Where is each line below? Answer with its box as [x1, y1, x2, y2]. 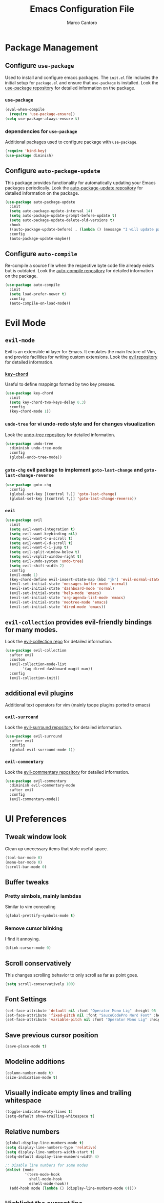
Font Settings [5, 995, 47, 1004]
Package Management [5, 42, 99, 53]
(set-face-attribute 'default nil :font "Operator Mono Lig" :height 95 [5, 1008, 156, 1013]
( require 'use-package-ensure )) [9, 111, 76, 116]
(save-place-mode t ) [5, 1044, 47, 1049]
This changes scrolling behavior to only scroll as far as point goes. [5, 972, 139, 978]
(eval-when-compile [5, 107, 45, 112]
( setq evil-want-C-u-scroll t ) [9, 536, 73, 541]
